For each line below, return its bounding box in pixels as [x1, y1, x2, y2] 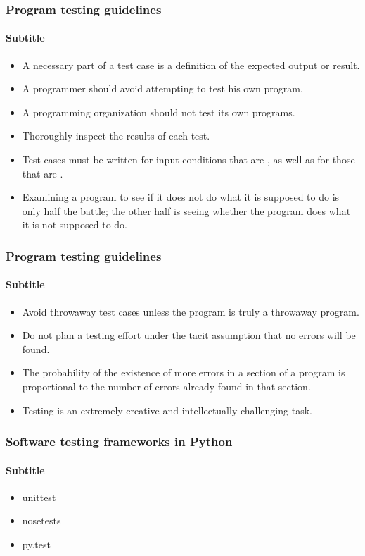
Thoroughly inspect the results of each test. [22, 128, 210, 143]
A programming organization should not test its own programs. [22, 104, 295, 119]
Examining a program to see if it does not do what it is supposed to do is [22, 190, 340, 204]
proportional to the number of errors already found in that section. [22, 379, 311, 393]
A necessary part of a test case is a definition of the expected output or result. [22, 57, 360, 72]
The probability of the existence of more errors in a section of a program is [22, 365, 345, 380]
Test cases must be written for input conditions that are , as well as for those [22, 152, 355, 167]
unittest [22, 489, 56, 504]
